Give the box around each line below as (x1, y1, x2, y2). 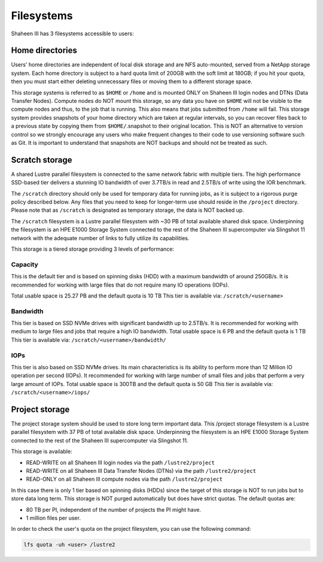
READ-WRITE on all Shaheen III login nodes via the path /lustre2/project (26, 458, 215, 466)
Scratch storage (11, 154, 72, 165)
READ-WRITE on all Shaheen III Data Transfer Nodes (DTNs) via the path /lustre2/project (26, 467, 257, 475)
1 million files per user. (26, 514, 81, 521)
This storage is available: (11, 448, 72, 455)
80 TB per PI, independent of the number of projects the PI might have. (26, 506, 202, 513)
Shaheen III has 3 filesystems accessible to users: (11, 30, 134, 37)
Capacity (11, 260, 38, 269)
